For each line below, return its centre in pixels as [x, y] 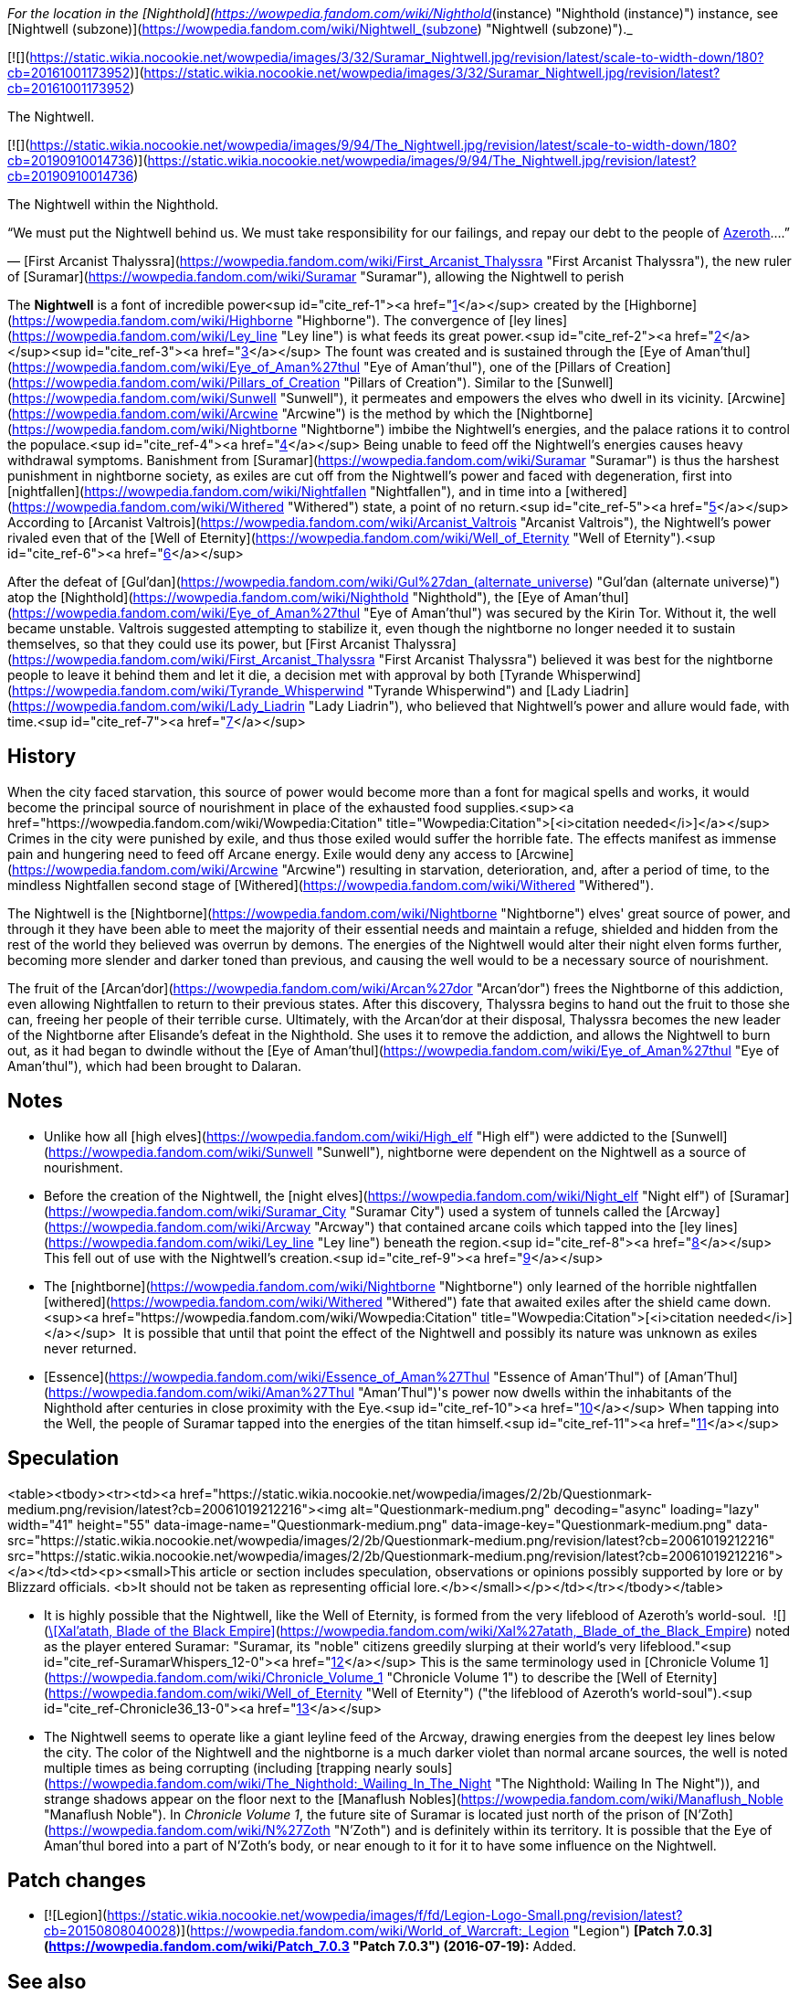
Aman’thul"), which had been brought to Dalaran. [154, 1066]
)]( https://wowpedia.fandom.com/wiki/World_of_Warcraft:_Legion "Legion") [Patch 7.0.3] [444, 1931]
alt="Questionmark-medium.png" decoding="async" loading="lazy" [555, 1509]
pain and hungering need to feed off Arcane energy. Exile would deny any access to [260, 854]
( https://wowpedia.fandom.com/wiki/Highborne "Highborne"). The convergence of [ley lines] [288, 320]
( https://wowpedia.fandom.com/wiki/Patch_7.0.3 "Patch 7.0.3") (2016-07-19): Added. [310, 1946]
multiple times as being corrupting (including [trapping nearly [228, 1767]
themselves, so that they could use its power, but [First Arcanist [199, 644]
